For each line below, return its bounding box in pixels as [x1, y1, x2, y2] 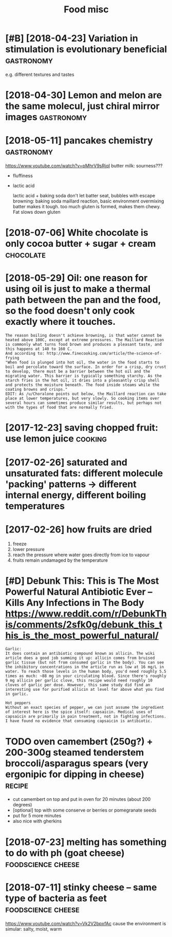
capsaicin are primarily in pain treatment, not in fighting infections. [5, 714, 167, 719]
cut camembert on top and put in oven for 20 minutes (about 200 [12, 796, 151, 802]
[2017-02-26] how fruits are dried [5, 523, 152, 535]
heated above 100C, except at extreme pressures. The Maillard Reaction [5, 338, 164, 343]
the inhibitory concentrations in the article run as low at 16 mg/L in [5, 665, 164, 670]
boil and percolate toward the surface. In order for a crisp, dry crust [5, 364, 167, 370]
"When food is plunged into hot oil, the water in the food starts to [5, 360, 160, 365]
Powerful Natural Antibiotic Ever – [5, 586, 152, 597]
